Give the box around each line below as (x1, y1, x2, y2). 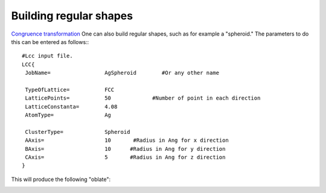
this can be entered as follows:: (11, 38, 89, 45)
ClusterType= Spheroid (25, 128, 130, 135)
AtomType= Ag (25, 112, 112, 119)
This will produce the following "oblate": (11, 176, 111, 183)
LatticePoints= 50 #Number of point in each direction (25, 95, 261, 102)
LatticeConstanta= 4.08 (25, 103, 118, 110)
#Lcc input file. (22, 52, 73, 60)
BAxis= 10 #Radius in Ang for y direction (25, 145, 226, 152)
